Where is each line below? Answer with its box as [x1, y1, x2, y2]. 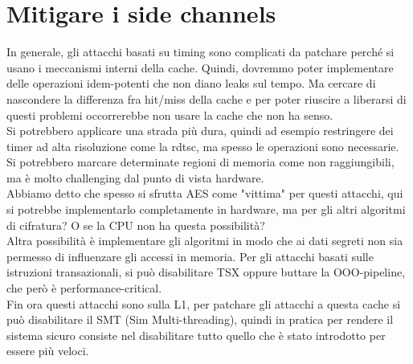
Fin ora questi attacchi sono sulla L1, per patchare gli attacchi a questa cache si [6, 295, 401, 312]
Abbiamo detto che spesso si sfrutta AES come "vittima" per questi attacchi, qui [6, 185, 403, 202]
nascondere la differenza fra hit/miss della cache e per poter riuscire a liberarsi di [6, 90, 407, 107]
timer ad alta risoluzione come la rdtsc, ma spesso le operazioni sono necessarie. [6, 137, 399, 154]
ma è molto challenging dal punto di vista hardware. [6, 169, 264, 186]
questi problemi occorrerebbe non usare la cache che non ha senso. [6, 106, 333, 123]
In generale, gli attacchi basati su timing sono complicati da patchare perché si [6, 43, 395, 60]
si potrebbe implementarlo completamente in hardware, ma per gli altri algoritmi [6, 201, 406, 218]
